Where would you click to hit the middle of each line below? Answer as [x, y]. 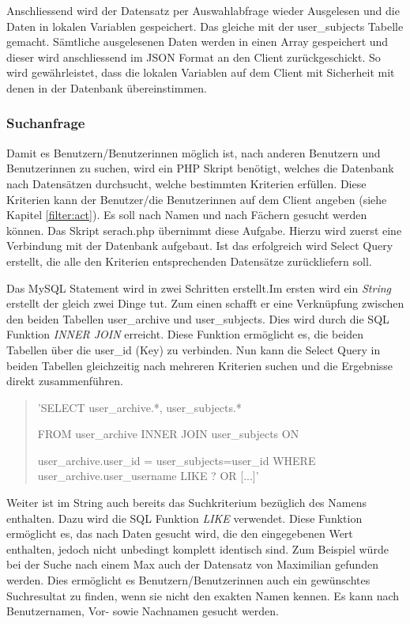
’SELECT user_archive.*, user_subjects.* [139, 407]
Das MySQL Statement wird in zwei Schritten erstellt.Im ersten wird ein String [199, 287]
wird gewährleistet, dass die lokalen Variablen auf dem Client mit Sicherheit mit [201, 72]
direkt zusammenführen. [65, 381]
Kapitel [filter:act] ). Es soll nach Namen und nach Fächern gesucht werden [187, 215]
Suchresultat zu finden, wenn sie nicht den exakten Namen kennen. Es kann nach [203, 595]
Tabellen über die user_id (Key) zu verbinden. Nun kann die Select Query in [194, 349]
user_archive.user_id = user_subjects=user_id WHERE [177, 460]
